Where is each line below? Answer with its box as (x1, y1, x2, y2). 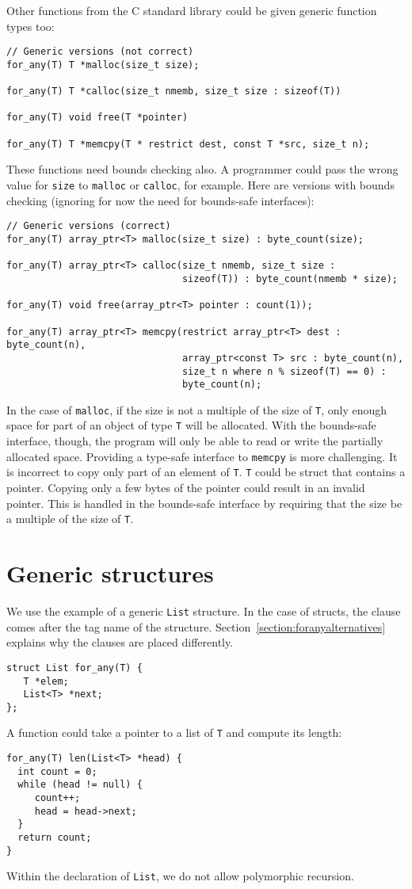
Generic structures (6, 557, 214, 589)
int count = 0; (17, 765, 97, 777)
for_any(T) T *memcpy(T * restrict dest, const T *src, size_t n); (6, 138, 370, 150)
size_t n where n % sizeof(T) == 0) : (181, 365, 387, 377)
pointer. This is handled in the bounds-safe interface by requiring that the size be (6, 494, 402, 511)
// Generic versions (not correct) (6, 46, 194, 58)
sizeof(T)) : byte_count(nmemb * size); (181, 273, 398, 284)
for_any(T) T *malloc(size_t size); (6, 59, 200, 71)
